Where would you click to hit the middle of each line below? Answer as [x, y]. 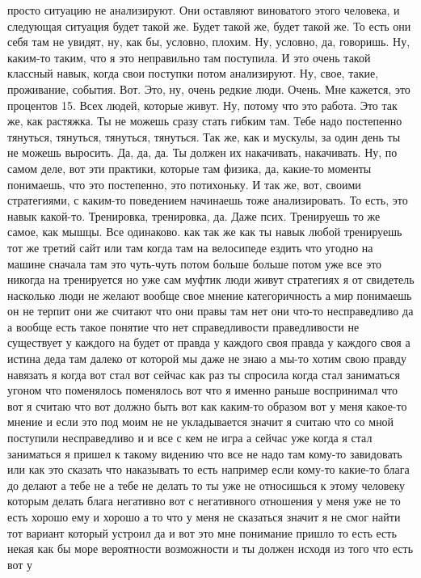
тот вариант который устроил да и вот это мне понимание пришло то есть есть [202, 532]
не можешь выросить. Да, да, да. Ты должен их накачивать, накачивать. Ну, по [202, 152]
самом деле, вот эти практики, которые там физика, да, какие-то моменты [189, 168]
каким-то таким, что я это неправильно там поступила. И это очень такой [189, 57]
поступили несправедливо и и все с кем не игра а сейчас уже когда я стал [190, 438]
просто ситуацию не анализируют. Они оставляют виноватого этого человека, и [204, 10]
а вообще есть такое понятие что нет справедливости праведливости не [183, 326]
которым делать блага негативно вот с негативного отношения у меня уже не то [204, 501]
